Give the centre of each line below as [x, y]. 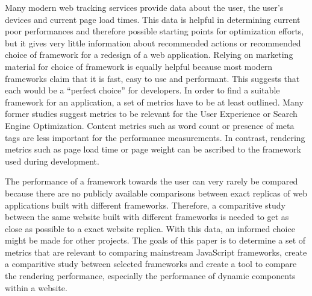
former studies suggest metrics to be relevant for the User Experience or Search [151, 114]
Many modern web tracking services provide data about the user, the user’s [144, 7]
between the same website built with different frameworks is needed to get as [147, 217]
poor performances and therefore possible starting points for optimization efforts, [154, 31]
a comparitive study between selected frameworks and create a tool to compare [151, 264]
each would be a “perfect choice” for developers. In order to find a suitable [142, 90]
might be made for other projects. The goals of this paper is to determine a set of [155, 240]
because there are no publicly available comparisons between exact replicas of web [156, 193]
